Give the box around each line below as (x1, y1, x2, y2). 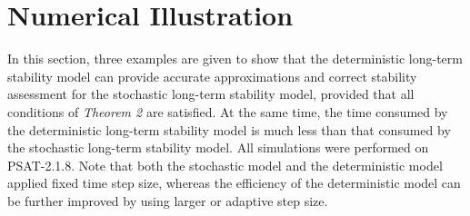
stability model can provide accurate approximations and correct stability (7, 66, 417, 85)
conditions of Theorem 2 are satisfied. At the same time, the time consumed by (7, 102, 448, 121)
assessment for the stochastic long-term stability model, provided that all (7, 84, 415, 103)
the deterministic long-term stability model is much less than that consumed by (7, 120, 451, 139)
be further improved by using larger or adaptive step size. (7, 191, 328, 210)
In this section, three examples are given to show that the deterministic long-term (7, 49, 463, 68)
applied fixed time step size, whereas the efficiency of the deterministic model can (7, 173, 461, 192)
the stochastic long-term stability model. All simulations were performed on (7, 138, 429, 157)
